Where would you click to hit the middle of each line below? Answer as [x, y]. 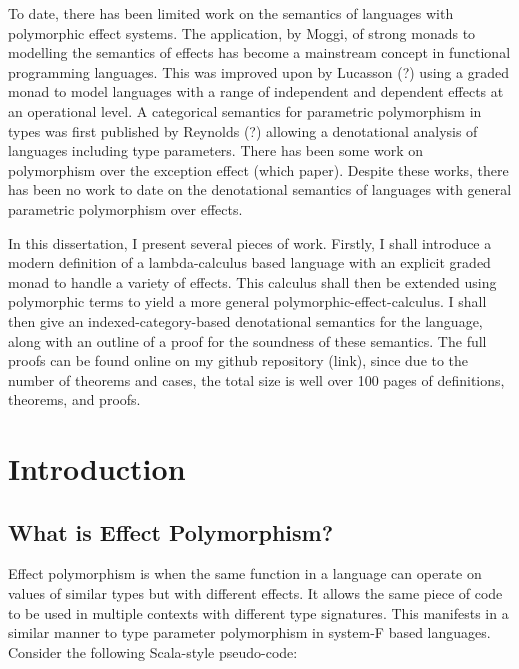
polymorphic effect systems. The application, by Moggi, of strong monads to [242, 32]
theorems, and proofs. [74, 399]
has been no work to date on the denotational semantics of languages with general [260, 189]
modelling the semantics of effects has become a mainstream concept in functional [259, 52]
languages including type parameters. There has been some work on [216, 150]
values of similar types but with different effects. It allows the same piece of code [255, 593]
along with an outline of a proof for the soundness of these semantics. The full [247, 340]
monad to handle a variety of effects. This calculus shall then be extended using [252, 281]
